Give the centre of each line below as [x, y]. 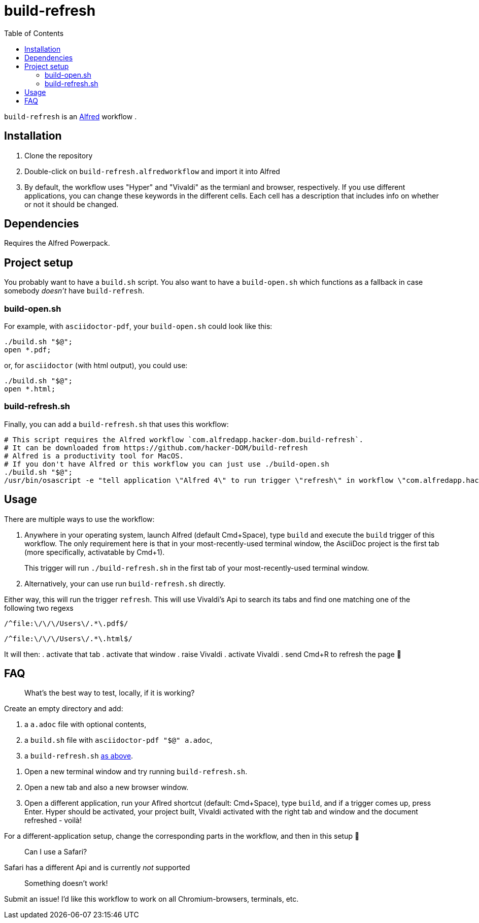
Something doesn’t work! [66, 883]
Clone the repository [59, 155]
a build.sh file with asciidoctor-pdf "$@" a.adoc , [118, 740]
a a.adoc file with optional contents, [85, 724]
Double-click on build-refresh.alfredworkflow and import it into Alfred [152, 171]
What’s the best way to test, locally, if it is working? [110, 693]
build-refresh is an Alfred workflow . [71, 116]
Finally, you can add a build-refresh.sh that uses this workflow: [116, 424]
